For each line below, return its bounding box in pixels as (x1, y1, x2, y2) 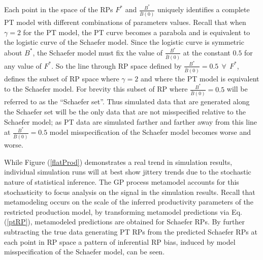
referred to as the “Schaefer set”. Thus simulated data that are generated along (4, 96, 250, 107)
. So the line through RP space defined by (51, 60, 182, 71)
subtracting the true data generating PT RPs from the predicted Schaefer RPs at (4, 226, 257, 237)
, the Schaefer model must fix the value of (32, 47, 163, 57)
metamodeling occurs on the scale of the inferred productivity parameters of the (4, 196, 253, 207)
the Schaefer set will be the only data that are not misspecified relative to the (4, 106, 246, 117)
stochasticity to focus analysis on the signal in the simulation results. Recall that (4, 186, 255, 197)
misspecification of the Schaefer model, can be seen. (4, 246, 165, 257)
